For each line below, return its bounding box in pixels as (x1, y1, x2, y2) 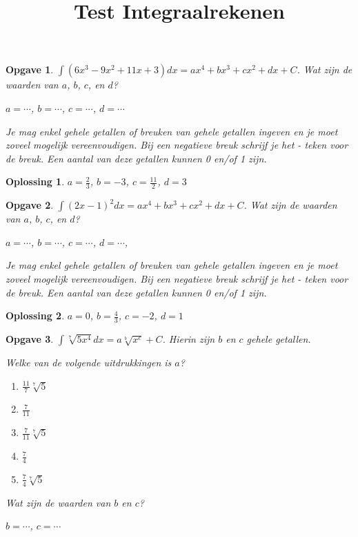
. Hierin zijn (162, 331, 215, 346)
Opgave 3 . (6, 331, 54, 346)
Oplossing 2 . (6, 308, 65, 323)
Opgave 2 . (6, 198, 54, 212)
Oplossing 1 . (6, 174, 65, 189)
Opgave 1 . (6, 62, 54, 77)
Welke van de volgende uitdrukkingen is (6, 355, 172, 369)
